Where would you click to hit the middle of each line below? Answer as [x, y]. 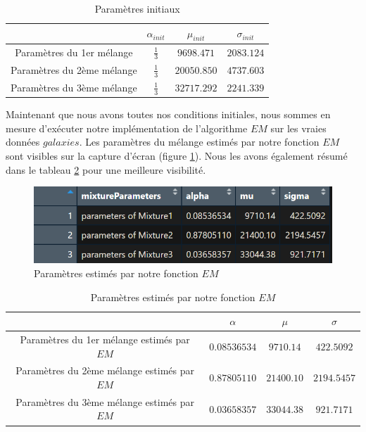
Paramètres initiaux [137, 8]
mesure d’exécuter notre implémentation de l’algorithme [127, 128]
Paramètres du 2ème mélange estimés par [105, 370]
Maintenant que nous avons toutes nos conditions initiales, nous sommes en [168, 114]
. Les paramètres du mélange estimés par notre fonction [199, 142]
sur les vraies [298, 128]
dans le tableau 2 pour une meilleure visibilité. [106, 169]
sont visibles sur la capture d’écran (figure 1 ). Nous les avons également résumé [177, 155]
